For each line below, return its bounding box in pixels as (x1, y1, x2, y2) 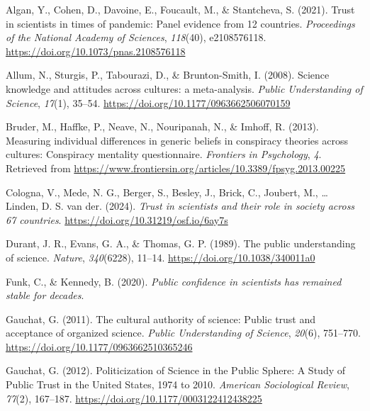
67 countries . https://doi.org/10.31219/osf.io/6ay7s (6, 212, 228, 227)
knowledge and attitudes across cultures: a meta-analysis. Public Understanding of (6, 81, 363, 96)
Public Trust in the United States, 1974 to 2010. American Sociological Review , (6, 377, 349, 392)
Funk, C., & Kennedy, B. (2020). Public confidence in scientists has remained (6, 274, 342, 288)
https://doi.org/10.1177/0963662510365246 (6, 339, 193, 354)
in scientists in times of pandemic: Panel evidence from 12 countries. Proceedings (6, 16, 355, 30)
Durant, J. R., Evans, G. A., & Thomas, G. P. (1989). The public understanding (6, 236, 356, 251)
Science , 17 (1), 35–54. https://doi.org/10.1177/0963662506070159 (6, 95, 291, 110)
